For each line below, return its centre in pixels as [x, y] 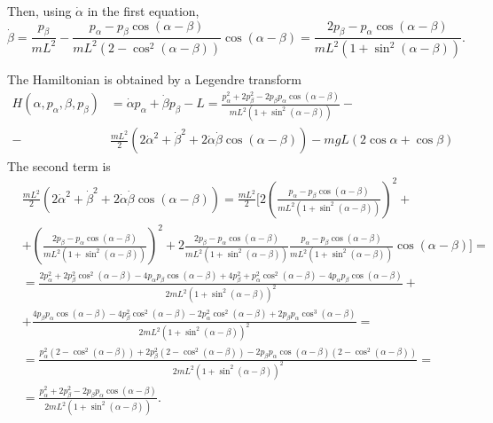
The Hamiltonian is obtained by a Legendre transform [154, 79]
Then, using [39, 11]
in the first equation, [143, 11]
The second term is [59, 165]
